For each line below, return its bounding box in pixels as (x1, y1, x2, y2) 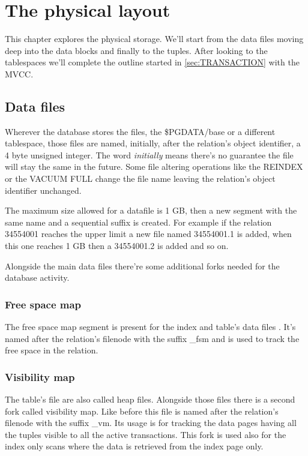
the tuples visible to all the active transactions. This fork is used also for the (5, 428, 286, 440)
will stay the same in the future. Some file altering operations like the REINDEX (5, 160, 303, 173)
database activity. (5, 271, 70, 284)
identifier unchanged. (5, 184, 82, 196)
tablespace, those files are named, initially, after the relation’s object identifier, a (5, 137, 301, 149)
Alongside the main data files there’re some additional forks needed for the (5, 259, 280, 272)
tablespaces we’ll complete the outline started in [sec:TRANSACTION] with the (5, 56, 300, 68)
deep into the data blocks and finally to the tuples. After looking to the (5, 44, 268, 56)
